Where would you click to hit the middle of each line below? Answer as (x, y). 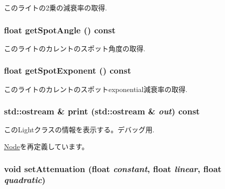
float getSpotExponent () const (68, 70)
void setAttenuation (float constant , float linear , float (113, 168)
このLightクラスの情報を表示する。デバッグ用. (79, 130)
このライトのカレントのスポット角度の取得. (75, 48)
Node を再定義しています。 (47, 146)
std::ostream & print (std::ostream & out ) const (102, 111)
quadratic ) (25, 180)
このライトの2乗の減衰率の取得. (56, 7)
